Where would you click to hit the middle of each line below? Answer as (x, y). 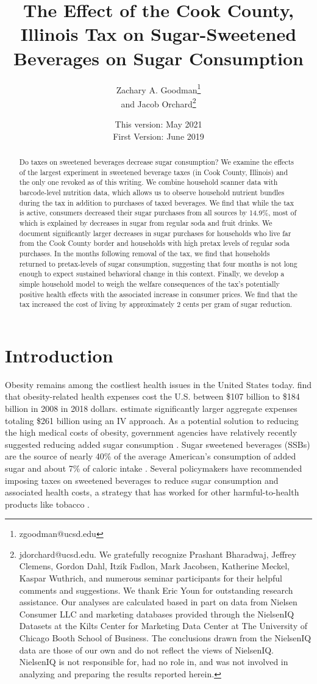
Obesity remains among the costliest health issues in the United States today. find (158, 384)
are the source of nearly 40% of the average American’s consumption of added (151, 456)
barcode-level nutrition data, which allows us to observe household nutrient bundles (152, 192)
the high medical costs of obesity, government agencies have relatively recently (151, 432)
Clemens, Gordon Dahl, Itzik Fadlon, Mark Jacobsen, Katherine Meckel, (154, 566)
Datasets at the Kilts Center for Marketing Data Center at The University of (163, 626)
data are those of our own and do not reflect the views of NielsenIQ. (147, 650)
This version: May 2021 (158, 124)
